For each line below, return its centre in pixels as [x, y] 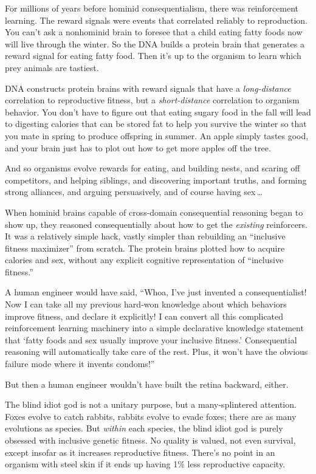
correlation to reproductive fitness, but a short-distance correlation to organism [152, 100]
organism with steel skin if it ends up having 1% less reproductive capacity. [145, 464]
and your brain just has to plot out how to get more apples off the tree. [138, 147]
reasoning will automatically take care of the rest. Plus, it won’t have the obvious [156, 352]
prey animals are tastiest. [52, 67]
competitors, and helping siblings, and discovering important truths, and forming [156, 180]
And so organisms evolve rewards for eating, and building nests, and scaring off [153, 168]
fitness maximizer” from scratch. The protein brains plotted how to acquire [145, 248]
